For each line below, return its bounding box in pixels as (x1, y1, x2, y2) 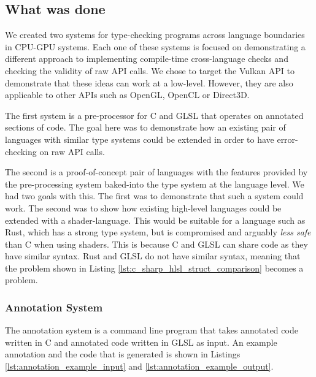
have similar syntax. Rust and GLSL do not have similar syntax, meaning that (5, 249, 301, 262)
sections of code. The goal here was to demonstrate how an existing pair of (5, 121, 286, 134)
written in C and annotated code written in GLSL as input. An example (5, 335, 277, 348)
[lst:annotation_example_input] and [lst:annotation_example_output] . (5, 360, 274, 373)
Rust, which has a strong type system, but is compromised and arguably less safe (5, 226, 311, 238)
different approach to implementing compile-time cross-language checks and (5, 52, 288, 65)
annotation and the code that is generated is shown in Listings (5, 348, 241, 360)
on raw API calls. (39, 145, 105, 158)
